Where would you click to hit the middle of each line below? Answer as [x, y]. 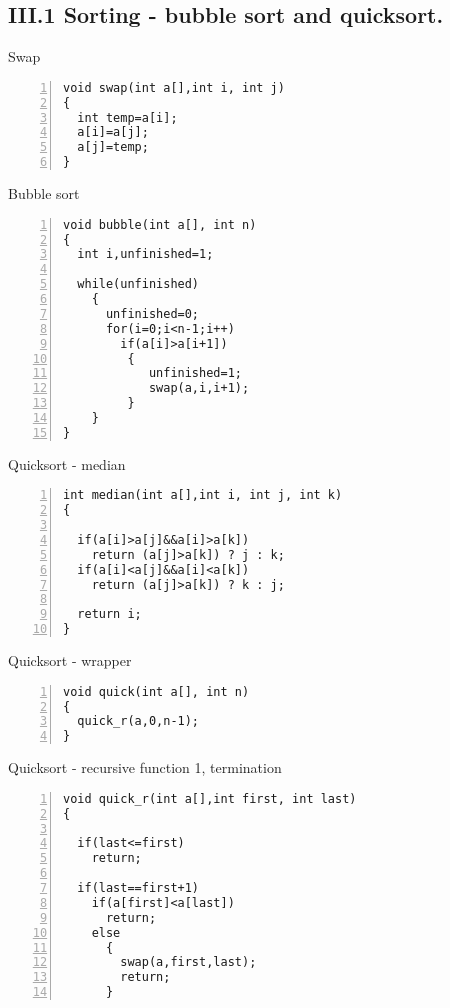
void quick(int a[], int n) [156, 691]
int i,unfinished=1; [145, 254]
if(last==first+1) [138, 888]
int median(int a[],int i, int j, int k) [203, 495]
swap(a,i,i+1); [199, 388]
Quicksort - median [67, 463]
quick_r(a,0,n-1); [138, 721]
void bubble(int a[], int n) [160, 224]
